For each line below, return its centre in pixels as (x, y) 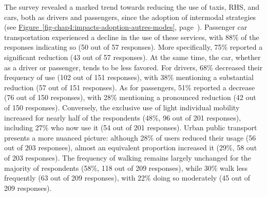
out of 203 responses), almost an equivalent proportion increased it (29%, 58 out (131, 147)
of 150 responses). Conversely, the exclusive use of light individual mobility (122, 107)
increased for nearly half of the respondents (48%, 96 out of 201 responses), (123, 117)
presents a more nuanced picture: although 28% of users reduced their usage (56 (130, 137)
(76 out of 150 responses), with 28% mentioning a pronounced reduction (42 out (130, 97)
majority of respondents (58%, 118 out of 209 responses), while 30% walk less (126, 168)
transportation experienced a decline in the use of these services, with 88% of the (132, 37)
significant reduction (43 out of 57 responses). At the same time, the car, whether (132, 57)
